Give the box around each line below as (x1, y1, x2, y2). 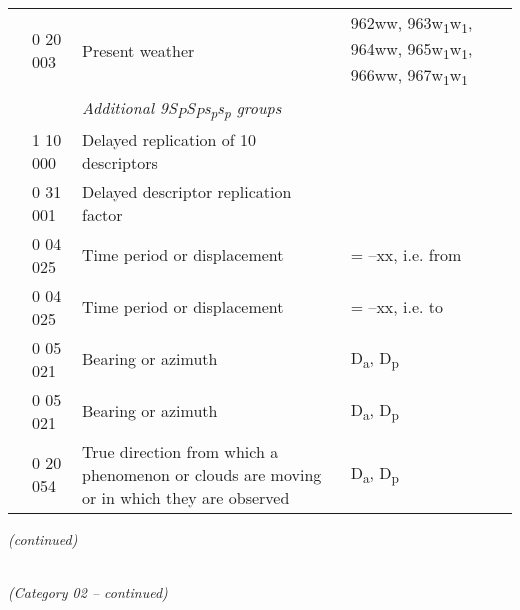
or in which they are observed (81, 485, 290, 509)
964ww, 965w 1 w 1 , (350, 37, 473, 64)
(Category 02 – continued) (8, 581, 168, 602)
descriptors (81, 150, 158, 174)
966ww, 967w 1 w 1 (350, 63, 468, 90)
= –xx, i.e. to (350, 295, 444, 319)
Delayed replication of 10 (81, 127, 257, 151)
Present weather (81, 38, 195, 62)
